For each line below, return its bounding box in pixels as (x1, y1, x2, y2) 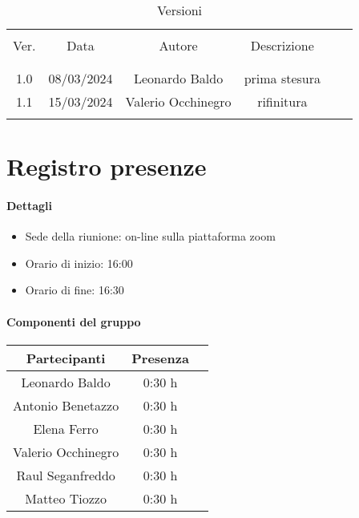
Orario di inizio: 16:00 (25, 254, 133, 271)
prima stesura (244, 69, 321, 87)
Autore (159, 36, 198, 55)
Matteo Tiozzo (25, 488, 107, 508)
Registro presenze (6, 150, 207, 183)
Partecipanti (26, 348, 106, 367)
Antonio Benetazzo (13, 395, 119, 415)
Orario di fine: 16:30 (25, 281, 124, 298)
